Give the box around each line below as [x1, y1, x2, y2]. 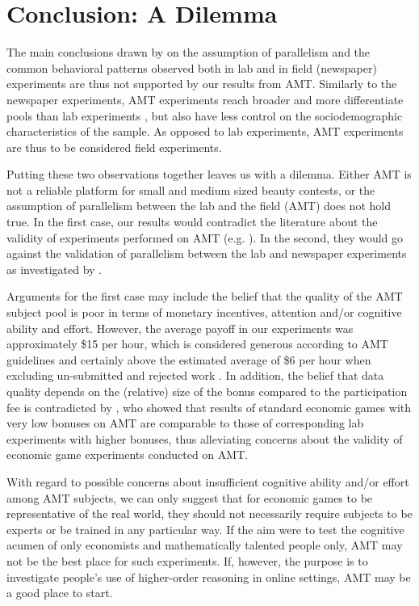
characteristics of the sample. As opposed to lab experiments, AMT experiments [6, 123, 404, 140]
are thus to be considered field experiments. [6, 138, 222, 155]
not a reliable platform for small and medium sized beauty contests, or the [6, 181, 375, 198]
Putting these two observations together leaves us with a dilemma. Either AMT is [6, 166, 412, 183]
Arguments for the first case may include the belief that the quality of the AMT [6, 288, 403, 305]
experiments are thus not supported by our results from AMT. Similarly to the [6, 75, 397, 92]
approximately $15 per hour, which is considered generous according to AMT [6, 335, 388, 352]
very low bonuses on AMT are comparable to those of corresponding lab [6, 415, 364, 431]
